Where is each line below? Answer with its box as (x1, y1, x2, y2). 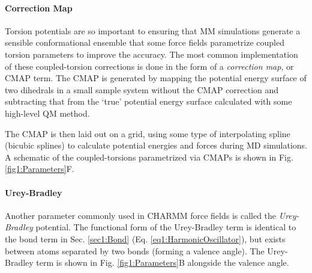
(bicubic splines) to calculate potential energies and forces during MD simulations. (5, 139, 308, 152)
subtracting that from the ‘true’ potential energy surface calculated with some (5, 95, 292, 108)
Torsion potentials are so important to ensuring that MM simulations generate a (5, 24, 301, 37)
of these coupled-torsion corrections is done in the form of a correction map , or (5, 60, 294, 72)
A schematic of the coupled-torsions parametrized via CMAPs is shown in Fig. (5, 150, 293, 163)
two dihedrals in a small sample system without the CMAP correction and (5, 83, 279, 96)
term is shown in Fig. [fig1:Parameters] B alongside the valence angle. (36, 256, 289, 269)
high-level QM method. (5, 106, 90, 119)
